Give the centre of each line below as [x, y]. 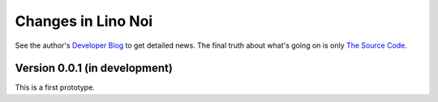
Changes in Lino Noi [84, 21]
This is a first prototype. [55, 87]
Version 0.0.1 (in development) [94, 68]
